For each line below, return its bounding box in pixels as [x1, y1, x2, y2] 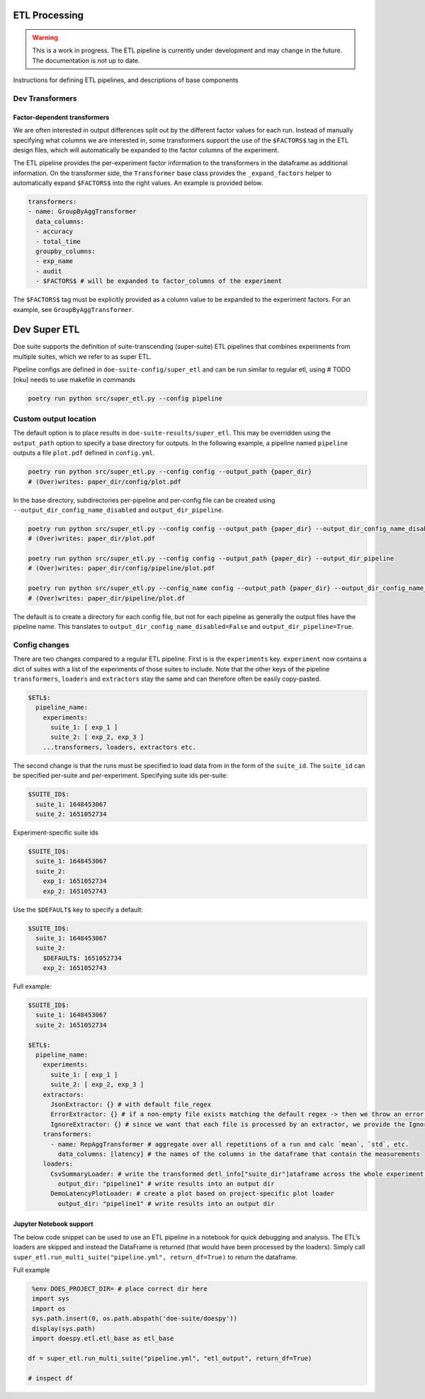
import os [32, 1305, 66, 1312]
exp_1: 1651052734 [42, 877, 107, 886]
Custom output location [13, 414, 97, 423]
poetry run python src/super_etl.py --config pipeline [28, 394, 222, 402]
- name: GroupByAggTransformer [28, 208, 137, 216]
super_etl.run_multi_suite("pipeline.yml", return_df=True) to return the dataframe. [13, 1252, 297, 1261]
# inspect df [28, 1374, 74, 1382]
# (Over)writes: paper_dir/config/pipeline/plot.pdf [28, 564, 215, 572]
